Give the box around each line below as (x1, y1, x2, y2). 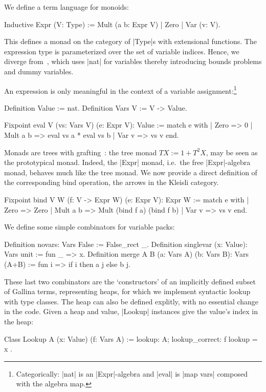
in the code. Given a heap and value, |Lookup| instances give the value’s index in (4, 306, 258, 317)
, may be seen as (206, 147, 258, 157)
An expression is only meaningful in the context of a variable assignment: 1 (4, 84, 237, 96)
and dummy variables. (4, 66, 74, 76)
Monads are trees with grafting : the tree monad (4, 147, 157, 157)
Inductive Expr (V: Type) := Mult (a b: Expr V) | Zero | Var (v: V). (4, 18, 220, 29)
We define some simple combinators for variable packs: (4, 221, 175, 232)
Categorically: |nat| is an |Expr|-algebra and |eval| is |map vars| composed (16, 368, 248, 379)
